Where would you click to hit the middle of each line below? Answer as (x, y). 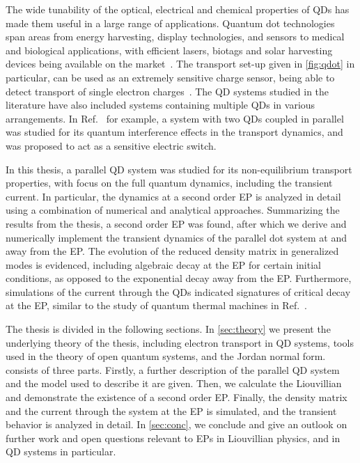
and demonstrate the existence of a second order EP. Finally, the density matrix (177, 397)
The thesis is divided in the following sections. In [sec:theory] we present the (168, 329)
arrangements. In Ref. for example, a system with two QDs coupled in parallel (175, 118)
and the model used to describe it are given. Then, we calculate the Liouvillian (174, 383)
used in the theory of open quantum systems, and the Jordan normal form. (166, 356)
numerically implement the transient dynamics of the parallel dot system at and (177, 237)
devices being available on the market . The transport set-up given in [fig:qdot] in (180, 64)
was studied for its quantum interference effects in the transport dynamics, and (174, 132)
